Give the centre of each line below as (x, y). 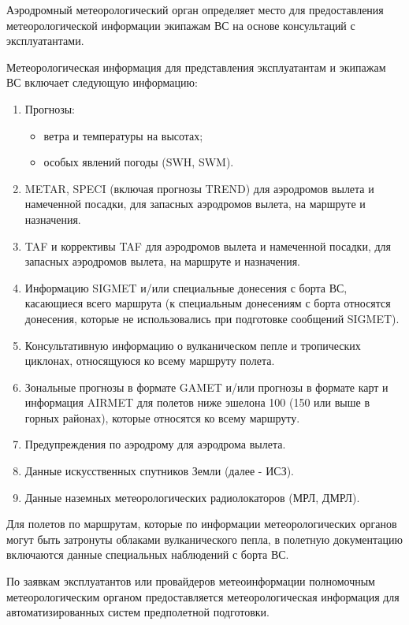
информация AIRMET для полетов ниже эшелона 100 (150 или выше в (197, 402)
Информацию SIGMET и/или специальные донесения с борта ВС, (186, 287)
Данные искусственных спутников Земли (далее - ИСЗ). (159, 471)
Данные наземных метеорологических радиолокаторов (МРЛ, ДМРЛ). (192, 497)
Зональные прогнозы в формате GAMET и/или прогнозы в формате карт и (206, 387)
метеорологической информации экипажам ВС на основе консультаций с (181, 25)
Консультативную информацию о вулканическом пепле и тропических (193, 345)
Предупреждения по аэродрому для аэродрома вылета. (155, 444)
